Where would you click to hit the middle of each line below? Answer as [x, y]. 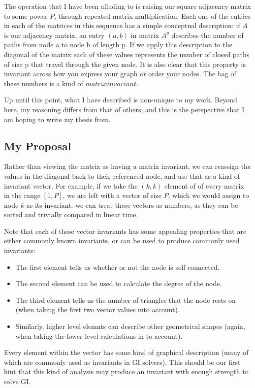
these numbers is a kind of [44, 83]
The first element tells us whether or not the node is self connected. [117, 267]
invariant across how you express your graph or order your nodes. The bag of [120, 74]
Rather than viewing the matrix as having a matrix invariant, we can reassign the [127, 166]
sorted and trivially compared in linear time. [71, 214]
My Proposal [38, 145]
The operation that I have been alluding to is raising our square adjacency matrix [127, 6]
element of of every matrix [204, 185]
